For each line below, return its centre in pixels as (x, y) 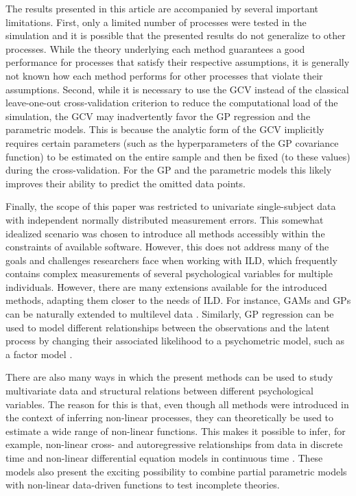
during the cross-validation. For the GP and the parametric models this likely (169, 170)
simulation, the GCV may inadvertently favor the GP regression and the (158, 116)
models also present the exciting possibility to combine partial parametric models (176, 471)
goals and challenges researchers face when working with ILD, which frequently (171, 260)
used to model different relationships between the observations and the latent (168, 327)
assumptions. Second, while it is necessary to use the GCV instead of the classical (177, 89)
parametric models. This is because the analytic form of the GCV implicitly (165, 129)
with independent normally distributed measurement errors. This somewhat (165, 219)
